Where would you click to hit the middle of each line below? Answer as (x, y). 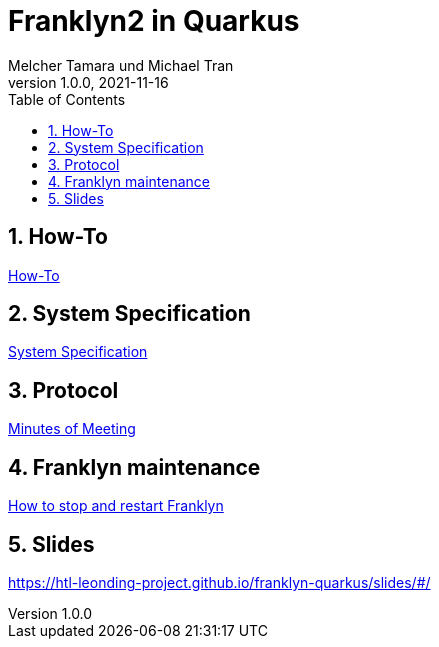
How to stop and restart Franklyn (116, 506)
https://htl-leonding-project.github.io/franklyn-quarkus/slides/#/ (219, 582)
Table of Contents (67, 99)
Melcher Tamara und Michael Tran (121, 65)
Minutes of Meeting (72, 429)
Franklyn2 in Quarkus (154, 21)
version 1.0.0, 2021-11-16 (88, 82)
